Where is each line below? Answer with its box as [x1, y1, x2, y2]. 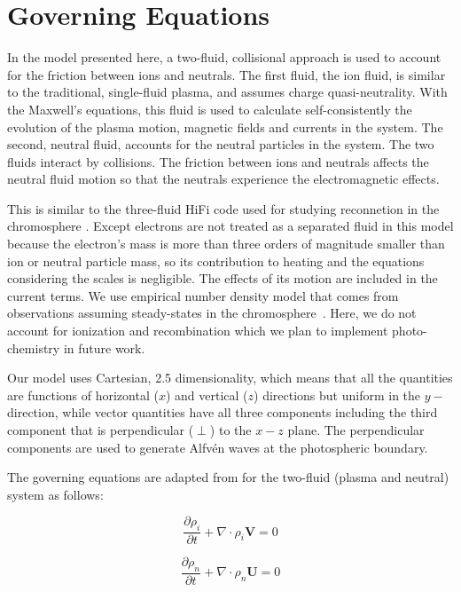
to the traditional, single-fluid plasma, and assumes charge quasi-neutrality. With [7, 83, 448, 101]
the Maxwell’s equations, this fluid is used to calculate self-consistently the [7, 99, 412, 118]
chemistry [7, 338, 60, 357]
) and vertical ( [165, 385, 248, 404]
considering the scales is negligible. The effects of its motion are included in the [7, 269, 438, 288]
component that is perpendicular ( [7, 421, 194, 438]
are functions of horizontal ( [7, 385, 159, 404]
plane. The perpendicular [287, 421, 425, 438]
